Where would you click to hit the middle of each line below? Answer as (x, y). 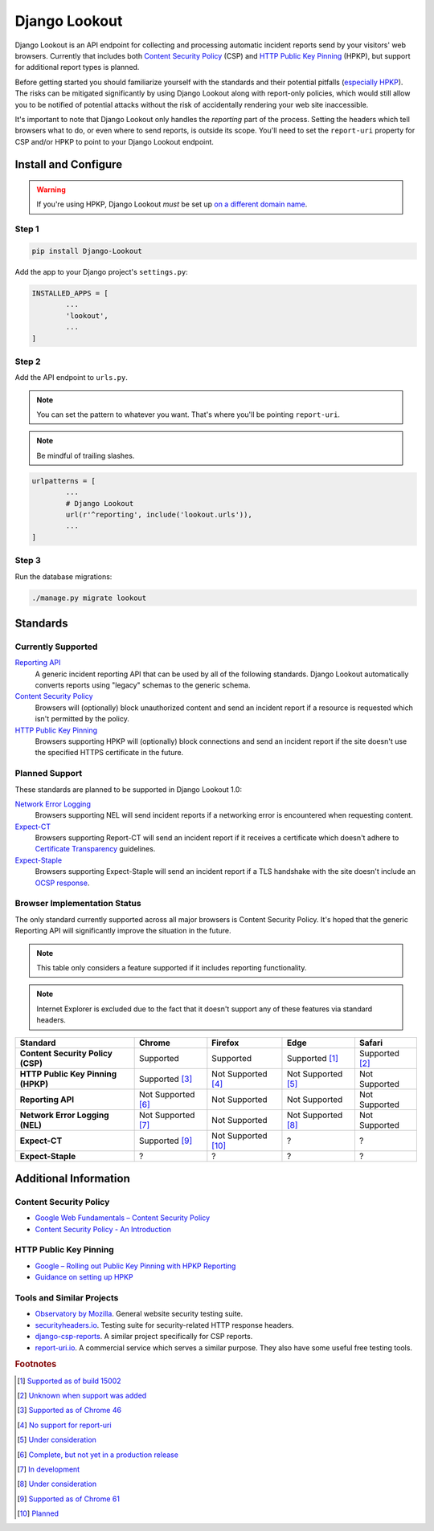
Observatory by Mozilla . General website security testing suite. (139, 1314)
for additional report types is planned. (77, 67)
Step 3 (28, 561)
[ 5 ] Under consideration (57, 1440)
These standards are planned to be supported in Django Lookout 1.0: (129, 789)
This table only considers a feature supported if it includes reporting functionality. (172, 967)
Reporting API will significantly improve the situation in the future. (123, 931)
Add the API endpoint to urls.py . (71, 378)
